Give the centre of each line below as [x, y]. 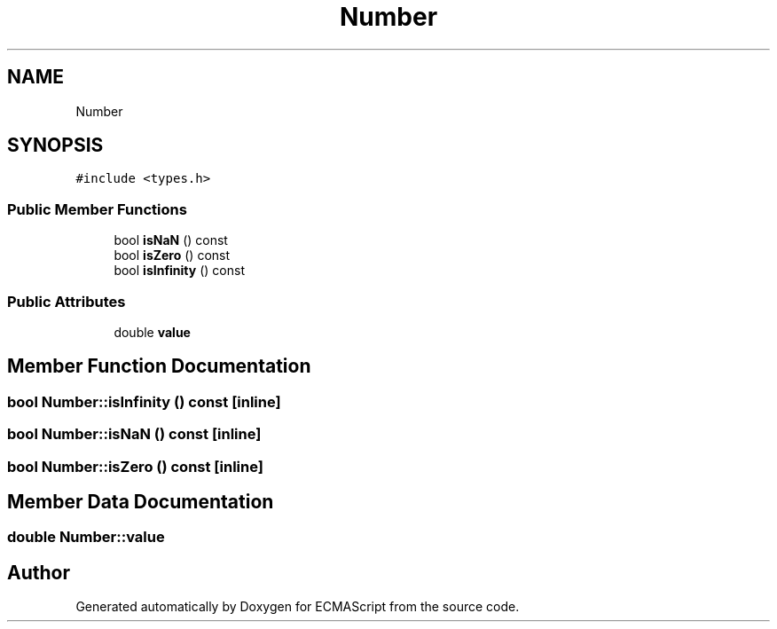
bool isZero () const [172, 256]
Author [39, 572]
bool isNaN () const [171, 240]
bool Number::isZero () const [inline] [135, 466]
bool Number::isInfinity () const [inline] [144, 401]
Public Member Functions [97, 209]
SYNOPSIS [55, 145]
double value [152, 332]
